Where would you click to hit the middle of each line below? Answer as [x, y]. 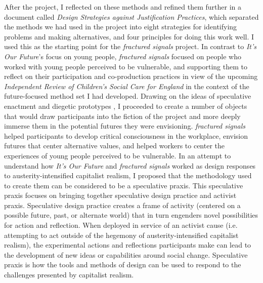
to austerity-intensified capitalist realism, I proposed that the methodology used [128, 175]
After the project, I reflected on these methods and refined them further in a [123, 7]
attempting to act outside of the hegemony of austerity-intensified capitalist [121, 235]
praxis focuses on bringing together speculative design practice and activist [120, 195]
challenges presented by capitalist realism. [69, 275]
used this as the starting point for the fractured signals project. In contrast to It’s [130, 46]
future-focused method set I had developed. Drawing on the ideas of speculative [128, 96]
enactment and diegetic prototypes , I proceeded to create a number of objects [126, 106]
